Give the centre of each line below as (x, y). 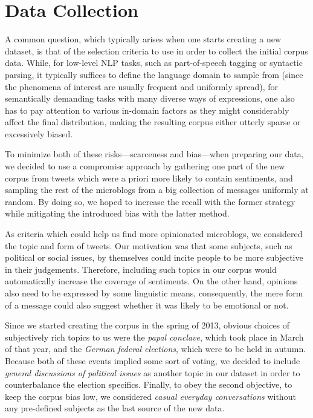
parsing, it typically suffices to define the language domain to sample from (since (154, 74)
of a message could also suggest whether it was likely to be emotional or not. (147, 305)
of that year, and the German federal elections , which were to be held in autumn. (156, 349)
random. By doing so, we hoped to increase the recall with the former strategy (150, 201)
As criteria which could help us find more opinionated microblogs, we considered (154, 234)
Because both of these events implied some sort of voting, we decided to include (153, 360)
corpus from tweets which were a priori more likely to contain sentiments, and (149, 178)
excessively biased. (39, 133)
